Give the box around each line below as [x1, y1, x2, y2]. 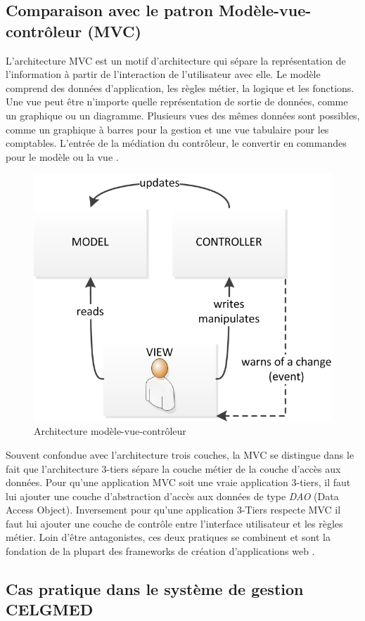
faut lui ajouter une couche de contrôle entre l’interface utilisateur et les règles [6, 516, 343, 530]
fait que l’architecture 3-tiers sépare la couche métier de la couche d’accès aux [6, 461, 341, 476]
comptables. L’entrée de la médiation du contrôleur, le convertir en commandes [6, 136, 347, 150]
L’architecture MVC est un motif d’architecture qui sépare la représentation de [6, 53, 346, 67]
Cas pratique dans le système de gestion [6, 578, 304, 600]
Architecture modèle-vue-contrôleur [34, 424, 186, 438]
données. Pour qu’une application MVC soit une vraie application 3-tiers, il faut [6, 475, 351, 490]
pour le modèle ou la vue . [6, 149, 119, 164]
